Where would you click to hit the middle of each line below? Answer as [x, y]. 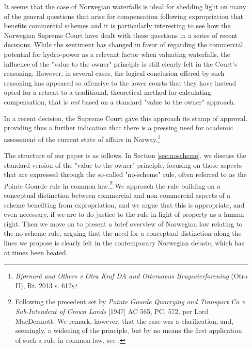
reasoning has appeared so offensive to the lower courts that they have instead [120, 82]
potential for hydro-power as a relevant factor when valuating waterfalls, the [117, 54]
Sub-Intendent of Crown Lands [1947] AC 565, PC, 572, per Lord [112, 311]
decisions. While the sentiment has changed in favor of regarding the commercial [124, 44]
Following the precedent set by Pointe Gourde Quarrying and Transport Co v [130, 302]
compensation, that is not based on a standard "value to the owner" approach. [120, 101]
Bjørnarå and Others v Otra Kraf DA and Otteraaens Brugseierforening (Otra [131, 276]
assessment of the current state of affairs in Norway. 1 [82, 138]
